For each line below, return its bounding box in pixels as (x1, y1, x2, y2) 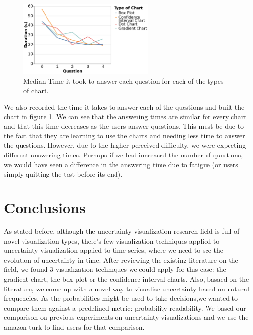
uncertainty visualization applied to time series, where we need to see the (4, 245, 223, 255)
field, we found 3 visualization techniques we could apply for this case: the (4, 264, 226, 274)
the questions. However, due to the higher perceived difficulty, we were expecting (4, 140, 246, 150)
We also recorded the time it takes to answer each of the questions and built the (4, 102, 245, 112)
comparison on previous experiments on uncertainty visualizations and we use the (4, 312, 249, 322)
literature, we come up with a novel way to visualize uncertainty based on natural (4, 283, 249, 293)
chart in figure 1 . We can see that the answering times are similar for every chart (4, 111, 247, 121)
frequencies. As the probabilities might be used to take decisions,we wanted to (4, 293, 238, 303)
